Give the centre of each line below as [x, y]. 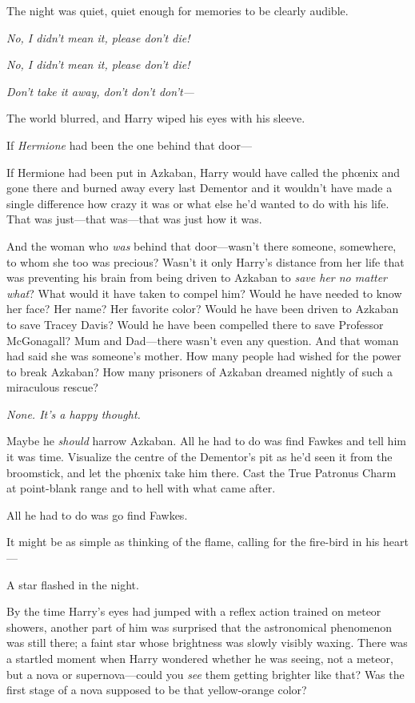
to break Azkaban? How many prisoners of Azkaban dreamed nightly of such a [200, 371]
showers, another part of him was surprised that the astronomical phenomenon [200, 627]
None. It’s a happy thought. [74, 414]
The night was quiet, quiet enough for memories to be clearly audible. [178, 10]
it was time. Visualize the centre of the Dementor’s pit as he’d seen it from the [200, 457]
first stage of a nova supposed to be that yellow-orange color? [157, 690]
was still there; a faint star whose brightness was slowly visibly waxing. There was [207, 643]
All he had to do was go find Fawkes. [97, 514]
